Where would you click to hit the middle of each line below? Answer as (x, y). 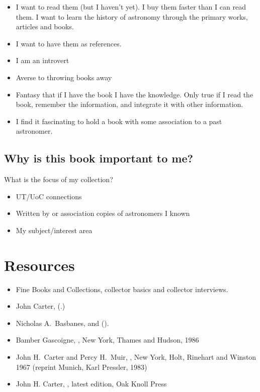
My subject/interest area (54, 230)
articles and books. (45, 26)
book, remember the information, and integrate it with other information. (129, 104)
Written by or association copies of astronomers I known (103, 213)
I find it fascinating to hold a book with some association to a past (119, 121)
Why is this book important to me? (99, 158)
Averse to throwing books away (64, 77)
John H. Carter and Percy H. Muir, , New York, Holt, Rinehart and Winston (136, 357)
